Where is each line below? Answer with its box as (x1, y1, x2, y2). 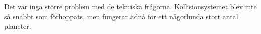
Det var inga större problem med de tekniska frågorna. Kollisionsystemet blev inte (4, 1, 257, 11)
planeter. (4, 21, 31, 31)
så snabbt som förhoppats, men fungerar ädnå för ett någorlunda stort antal (4, 11, 238, 21)
